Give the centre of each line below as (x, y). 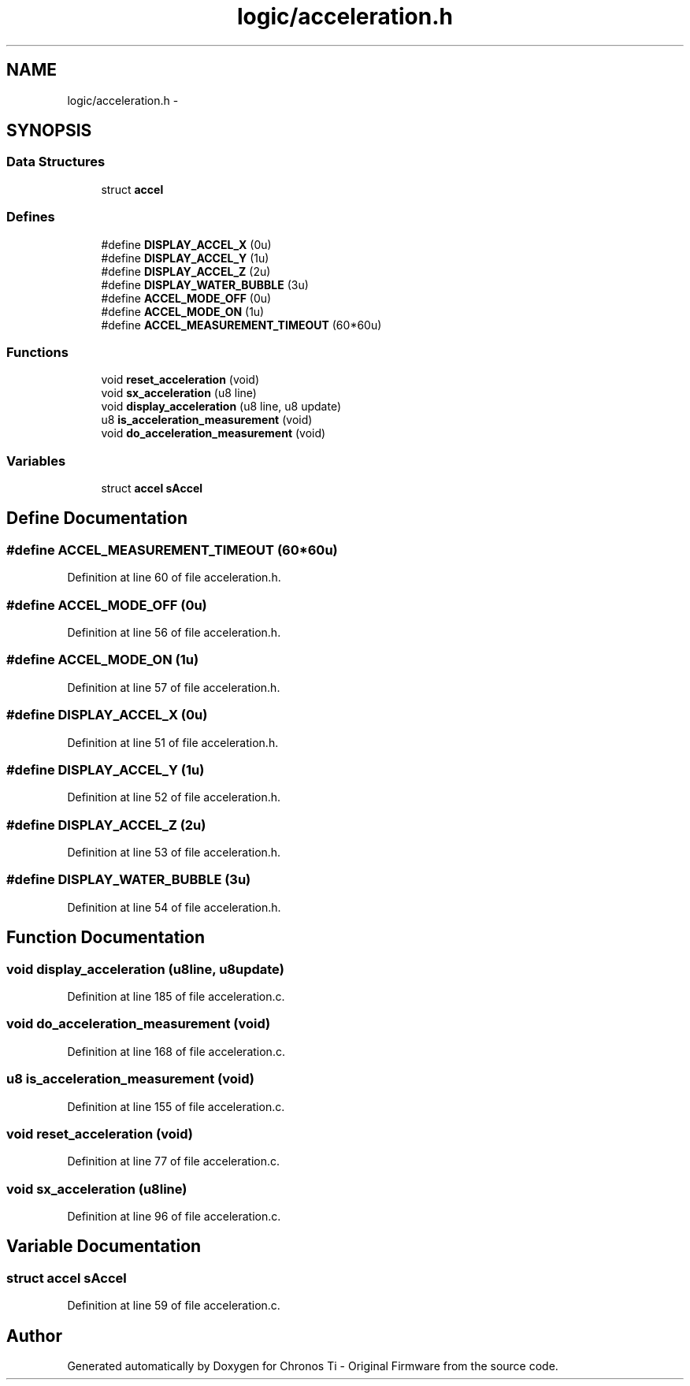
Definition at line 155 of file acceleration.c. (176, 1106)
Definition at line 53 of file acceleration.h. (174, 853)
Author (34, 1336)
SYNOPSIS (49, 131)
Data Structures (56, 162)
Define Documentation (97, 518)
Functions (37, 352)
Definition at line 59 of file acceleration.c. (174, 1306)
